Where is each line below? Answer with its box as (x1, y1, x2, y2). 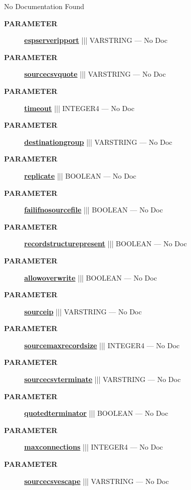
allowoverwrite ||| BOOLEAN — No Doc (24, 272, 157, 283)
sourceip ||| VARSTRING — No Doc (24, 306, 142, 316)
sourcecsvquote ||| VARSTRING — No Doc (24, 69, 166, 79)
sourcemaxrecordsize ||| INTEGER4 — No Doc (24, 340, 180, 350)
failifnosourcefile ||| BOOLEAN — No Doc (24, 204, 163, 215)
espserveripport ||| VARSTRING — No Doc (24, 35, 168, 45)
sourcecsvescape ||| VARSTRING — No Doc (24, 475, 169, 486)
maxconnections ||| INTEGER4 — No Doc (24, 442, 163, 452)
